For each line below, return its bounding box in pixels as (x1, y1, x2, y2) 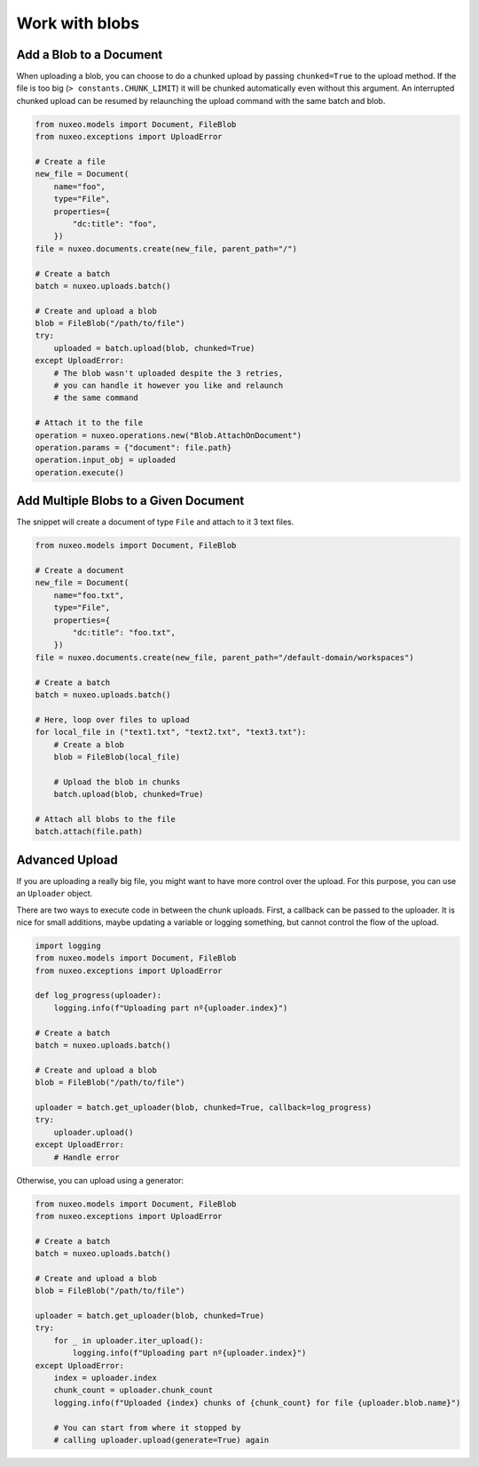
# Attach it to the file (35, 418, 144, 428)
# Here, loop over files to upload (35, 714, 190, 724)
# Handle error (53, 1152, 120, 1162)
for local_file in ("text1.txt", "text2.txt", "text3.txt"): (35, 727, 307, 737)
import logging (35, 940, 101, 951)
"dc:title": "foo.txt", (72, 627, 177, 637)
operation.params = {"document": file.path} (35, 442, 232, 452)
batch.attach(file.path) (35, 826, 144, 837)
